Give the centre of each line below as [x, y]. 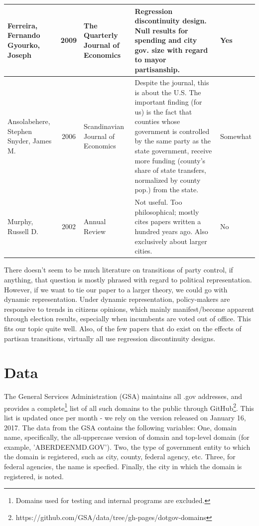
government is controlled [172, 131]
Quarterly [101, 35]
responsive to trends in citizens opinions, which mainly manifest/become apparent [129, 309]
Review [95, 231]
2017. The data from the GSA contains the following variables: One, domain [121, 427]
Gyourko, [24, 45]
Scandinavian [104, 126]
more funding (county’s [170, 160]
